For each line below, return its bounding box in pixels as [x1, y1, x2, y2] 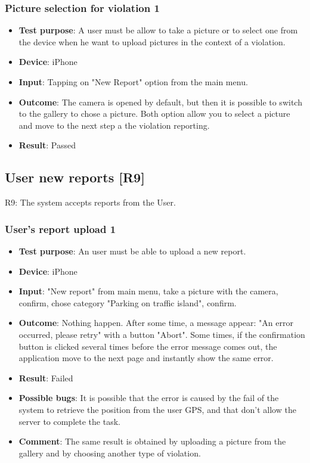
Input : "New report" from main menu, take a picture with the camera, [18, 285, 278, 297]
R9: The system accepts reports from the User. [5, 196, 176, 209]
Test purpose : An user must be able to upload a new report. [18, 244, 246, 257]
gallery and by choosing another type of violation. [18, 446, 201, 459]
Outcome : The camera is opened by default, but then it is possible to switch [18, 95, 302, 108]
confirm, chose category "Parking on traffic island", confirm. [18, 296, 237, 309]
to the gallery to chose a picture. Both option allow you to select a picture [18, 107, 290, 120]
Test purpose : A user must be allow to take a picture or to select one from [18, 24, 298, 36]
